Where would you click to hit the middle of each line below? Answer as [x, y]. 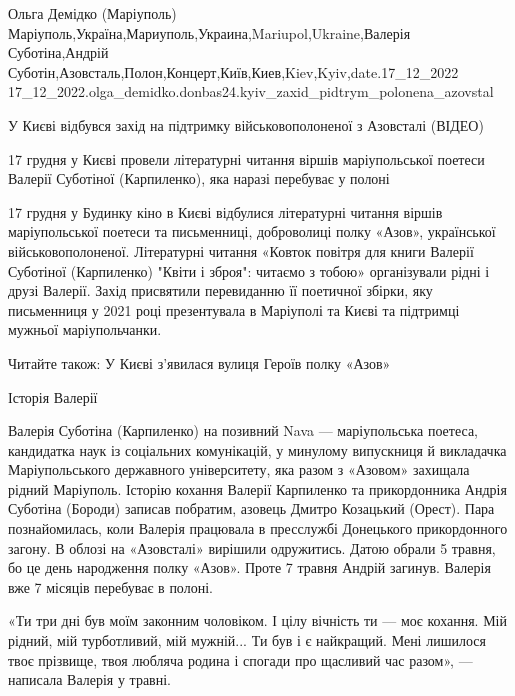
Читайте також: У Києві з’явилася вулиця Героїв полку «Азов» [199, 362]
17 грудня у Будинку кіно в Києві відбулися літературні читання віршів [225, 211]
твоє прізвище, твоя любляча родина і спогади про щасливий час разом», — [240, 659]
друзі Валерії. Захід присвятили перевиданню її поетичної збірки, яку [220, 290]
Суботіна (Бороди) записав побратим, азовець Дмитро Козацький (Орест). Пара [251, 508]
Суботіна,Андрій [58, 52]
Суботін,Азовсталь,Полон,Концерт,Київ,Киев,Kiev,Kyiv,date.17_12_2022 [233, 71]
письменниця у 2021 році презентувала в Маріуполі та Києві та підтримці [234, 309]
